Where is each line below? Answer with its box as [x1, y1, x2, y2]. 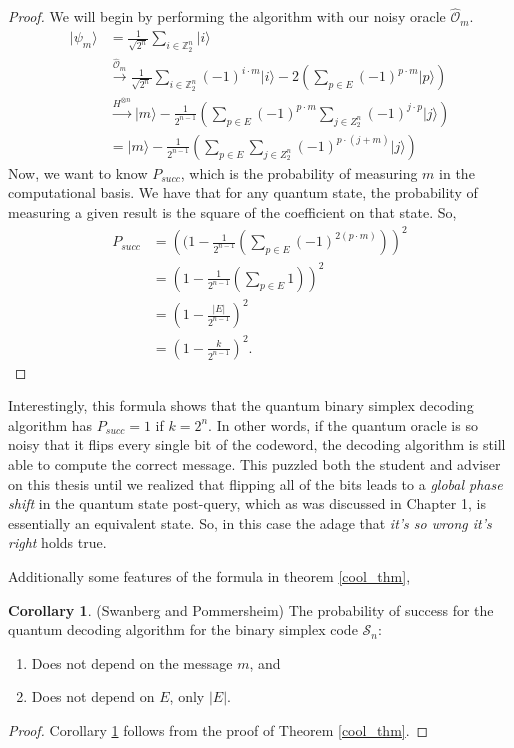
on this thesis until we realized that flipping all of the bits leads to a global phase [8, 473, 503, 494]
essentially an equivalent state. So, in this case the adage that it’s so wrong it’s [8, 512, 492, 533]
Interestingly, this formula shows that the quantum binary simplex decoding [8, 395, 474, 416]
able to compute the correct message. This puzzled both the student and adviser [8, 454, 501, 475]
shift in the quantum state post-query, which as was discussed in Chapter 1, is [8, 493, 486, 514]
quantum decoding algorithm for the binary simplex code [8, 619, 358, 640]
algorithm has [8, 414, 93, 435]
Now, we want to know [8, 162, 148, 183]
